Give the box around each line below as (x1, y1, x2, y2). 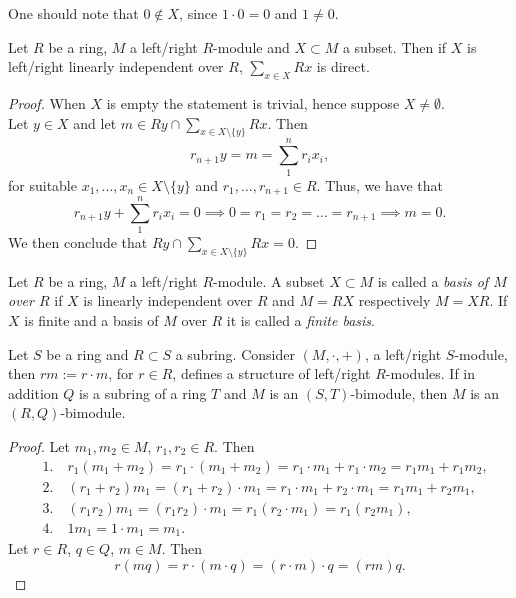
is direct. (316, 56, 370, 77)
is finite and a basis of (24, 310, 159, 331)
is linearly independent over (83, 290, 253, 311)
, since (179, 3, 218, 23)
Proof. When (8, 92, 86, 113)
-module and (213, 36, 290, 57)
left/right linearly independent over (8, 56, 224, 77)
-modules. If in (385, 363, 475, 384)
